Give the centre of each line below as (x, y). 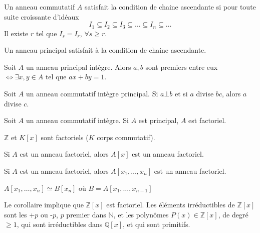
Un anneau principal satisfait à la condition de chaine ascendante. (105, 50)
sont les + (20, 214)
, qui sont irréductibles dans (60, 224)
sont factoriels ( (65, 137)
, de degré (233, 214)
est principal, (159, 120)
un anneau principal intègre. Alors (78, 67)
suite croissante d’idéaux (42, 16)
